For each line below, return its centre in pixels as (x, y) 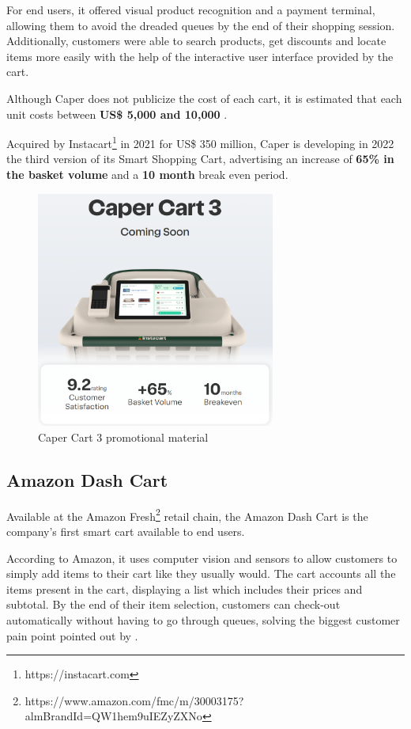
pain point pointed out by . (72, 635)
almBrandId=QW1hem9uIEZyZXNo (113, 716)
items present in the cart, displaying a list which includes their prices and (185, 589)
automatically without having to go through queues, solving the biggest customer (203, 620)
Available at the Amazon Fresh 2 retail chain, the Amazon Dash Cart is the (187, 514)
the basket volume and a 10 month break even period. (147, 174)
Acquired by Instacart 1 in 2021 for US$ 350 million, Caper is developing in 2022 (200, 142)
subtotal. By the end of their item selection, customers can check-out (173, 604)
